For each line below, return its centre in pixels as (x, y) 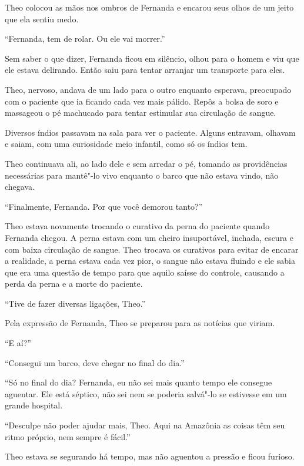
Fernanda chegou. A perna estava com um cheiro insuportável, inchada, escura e (149, 237)
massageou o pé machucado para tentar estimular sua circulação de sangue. (141, 113)
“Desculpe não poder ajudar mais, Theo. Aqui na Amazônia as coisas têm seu (145, 425)
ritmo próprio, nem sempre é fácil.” (68, 436)
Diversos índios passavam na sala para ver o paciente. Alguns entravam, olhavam (150, 132)
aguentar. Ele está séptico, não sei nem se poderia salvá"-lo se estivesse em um (146, 393)
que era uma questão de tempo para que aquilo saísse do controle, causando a (145, 272)
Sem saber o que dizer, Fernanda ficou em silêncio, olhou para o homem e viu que (152, 58)
